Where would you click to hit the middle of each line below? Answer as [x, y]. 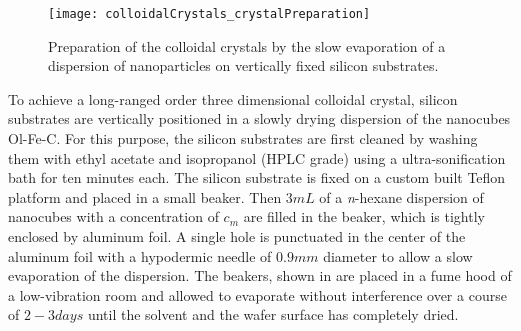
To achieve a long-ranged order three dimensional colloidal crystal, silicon [233, 98]
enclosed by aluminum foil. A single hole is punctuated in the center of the [237, 236]
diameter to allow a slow [398, 255]
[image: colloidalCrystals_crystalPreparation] [209, 14]
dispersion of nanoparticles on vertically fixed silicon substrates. [243, 65]
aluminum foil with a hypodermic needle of [140, 255]
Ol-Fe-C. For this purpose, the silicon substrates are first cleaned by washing [243, 138]
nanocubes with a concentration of [113, 216]
